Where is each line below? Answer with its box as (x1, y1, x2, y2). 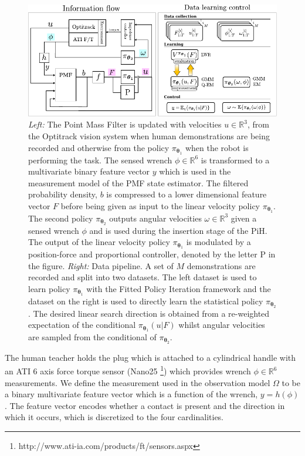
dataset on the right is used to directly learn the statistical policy (28, 294, 263, 307)
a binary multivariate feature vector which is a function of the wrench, (5, 388, 258, 400)
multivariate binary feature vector (28, 165, 150, 177)
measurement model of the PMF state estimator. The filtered (28, 176, 249, 189)
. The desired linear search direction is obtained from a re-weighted (28, 307, 270, 319)
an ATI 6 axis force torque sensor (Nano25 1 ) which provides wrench (5, 363, 251, 377)
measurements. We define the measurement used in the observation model (5, 376, 270, 388)
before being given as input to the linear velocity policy (60, 199, 260, 212)
